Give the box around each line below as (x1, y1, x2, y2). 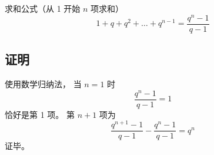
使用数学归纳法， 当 (5, 77, 82, 90)
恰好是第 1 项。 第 (5, 108, 75, 120)
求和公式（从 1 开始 (5, 2, 81, 14)
